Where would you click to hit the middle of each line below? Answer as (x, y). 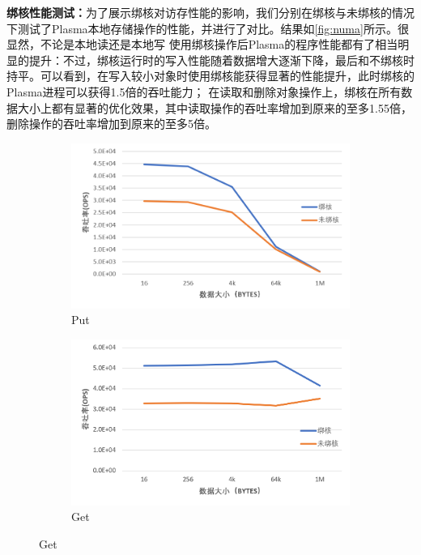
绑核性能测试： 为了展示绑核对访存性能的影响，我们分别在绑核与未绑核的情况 (210, 12)
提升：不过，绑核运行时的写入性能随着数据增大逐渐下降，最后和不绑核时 (221, 60)
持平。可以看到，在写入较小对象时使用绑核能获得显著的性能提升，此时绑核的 (210, 76)
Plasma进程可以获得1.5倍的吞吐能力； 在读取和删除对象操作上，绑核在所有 (204, 91)
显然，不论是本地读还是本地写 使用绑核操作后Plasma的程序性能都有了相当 (202, 44)
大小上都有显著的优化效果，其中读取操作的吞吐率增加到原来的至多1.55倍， (215, 107)
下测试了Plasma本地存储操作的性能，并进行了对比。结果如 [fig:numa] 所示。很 (208, 28)
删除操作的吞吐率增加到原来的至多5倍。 (111, 124)
